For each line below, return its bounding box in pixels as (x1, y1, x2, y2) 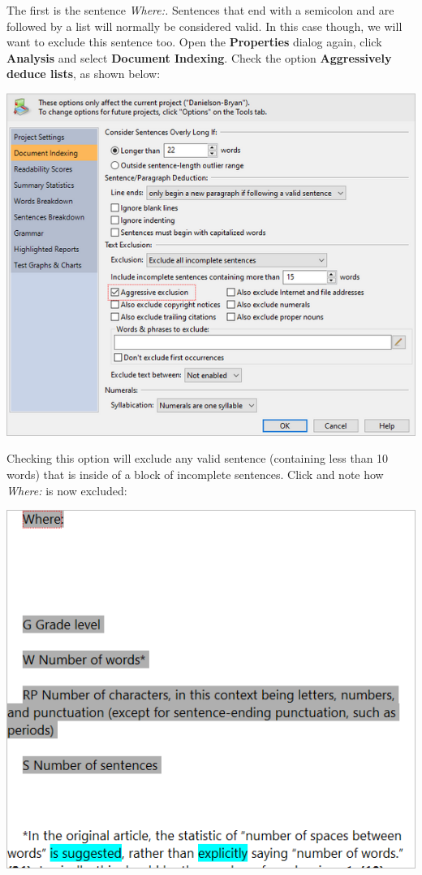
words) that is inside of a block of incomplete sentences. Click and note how (6, 465, 384, 482)
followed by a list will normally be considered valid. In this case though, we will (6, 17, 403, 34)
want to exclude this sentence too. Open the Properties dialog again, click (6, 33, 382, 50)
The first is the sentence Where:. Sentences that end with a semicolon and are (6, 2, 394, 18)
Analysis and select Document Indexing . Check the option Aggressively (6, 49, 392, 66)
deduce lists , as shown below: (6, 65, 161, 82)
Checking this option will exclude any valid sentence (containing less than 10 (6, 450, 389, 467)
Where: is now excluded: (6, 481, 127, 498)
